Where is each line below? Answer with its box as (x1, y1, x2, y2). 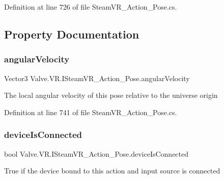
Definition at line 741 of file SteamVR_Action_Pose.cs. (4, 106, 177, 117)
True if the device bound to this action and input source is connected (4, 165, 220, 176)
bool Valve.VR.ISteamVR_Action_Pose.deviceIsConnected (4, 148, 189, 159)
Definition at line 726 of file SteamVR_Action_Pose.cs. (4, 2, 177, 12)
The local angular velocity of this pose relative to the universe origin (4, 90, 218, 100)
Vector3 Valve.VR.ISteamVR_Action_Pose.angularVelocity (4, 73, 190, 83)
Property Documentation (4, 26, 139, 42)
